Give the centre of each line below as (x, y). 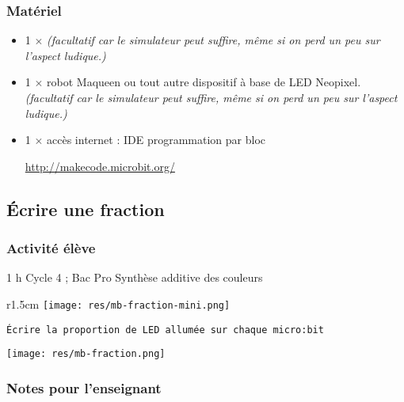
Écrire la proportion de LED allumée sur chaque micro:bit (165, 330)
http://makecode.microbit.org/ (100, 166)
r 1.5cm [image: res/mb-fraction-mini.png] (118, 303)
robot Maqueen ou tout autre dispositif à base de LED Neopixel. (204, 82)
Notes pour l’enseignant (84, 387)
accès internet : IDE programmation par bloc (156, 140)
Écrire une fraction (86, 209)
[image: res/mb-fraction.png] (86, 354)
